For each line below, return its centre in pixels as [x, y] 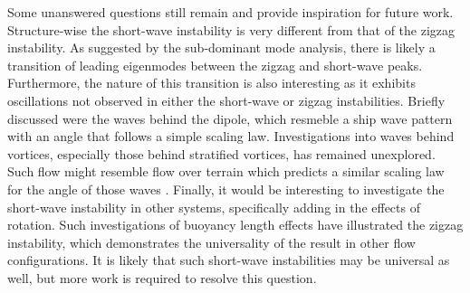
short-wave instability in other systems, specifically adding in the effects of [214, 207]
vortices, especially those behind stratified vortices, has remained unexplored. [221, 153]
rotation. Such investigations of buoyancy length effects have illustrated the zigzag [235, 225]
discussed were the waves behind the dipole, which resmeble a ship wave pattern [230, 118]
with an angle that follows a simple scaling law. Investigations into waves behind [231, 136]
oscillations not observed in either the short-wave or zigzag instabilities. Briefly [226, 100]
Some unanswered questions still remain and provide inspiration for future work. [230, 12]
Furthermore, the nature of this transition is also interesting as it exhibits [211, 83]
